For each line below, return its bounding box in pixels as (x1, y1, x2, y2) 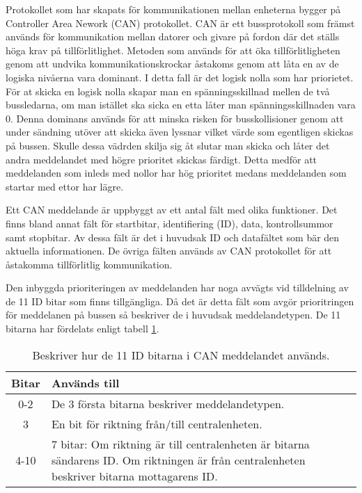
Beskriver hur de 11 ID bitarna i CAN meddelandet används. (32, 346, 330, 363)
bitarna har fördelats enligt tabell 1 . (6, 321, 159, 336)
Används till (51, 374, 120, 391)
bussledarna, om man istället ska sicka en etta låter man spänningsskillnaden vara (6, 97, 356, 112)
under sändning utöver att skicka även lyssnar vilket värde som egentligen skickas (6, 124, 354, 139)
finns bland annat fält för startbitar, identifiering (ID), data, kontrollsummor (6, 216, 333, 230)
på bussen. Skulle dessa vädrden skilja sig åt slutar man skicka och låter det (6, 138, 330, 152)
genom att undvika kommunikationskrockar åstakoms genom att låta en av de (6, 56, 339, 71)
